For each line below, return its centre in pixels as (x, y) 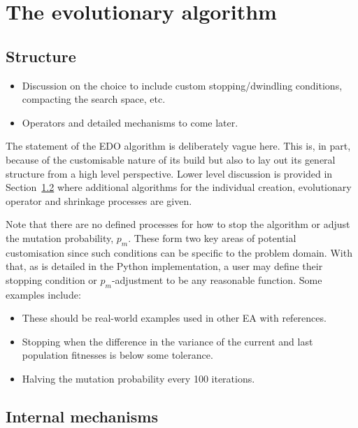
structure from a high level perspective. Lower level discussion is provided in (169, 173)
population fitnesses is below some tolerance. (117, 355)
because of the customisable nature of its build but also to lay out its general (171, 159)
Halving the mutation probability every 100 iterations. (138, 379)
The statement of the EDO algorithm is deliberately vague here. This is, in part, (178, 146)
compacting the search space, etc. (94, 99)
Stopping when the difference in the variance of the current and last (167, 341)
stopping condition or (51, 279)
